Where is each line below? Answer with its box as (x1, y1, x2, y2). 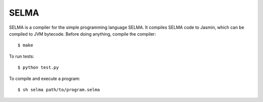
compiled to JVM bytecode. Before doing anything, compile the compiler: (9, 31, 156, 37)
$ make (18, 42, 34, 48)
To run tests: (9, 53, 34, 59)
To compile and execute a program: (9, 76, 80, 82)
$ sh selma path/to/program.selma (18, 87, 100, 92)
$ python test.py (18, 65, 59, 70)
